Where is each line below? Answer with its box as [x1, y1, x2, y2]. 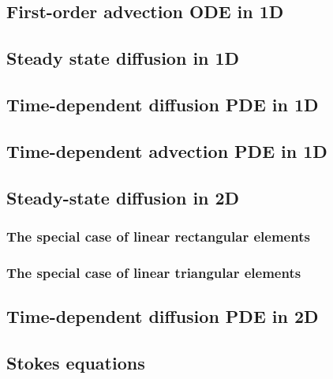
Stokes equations [6, 350, 145, 374]
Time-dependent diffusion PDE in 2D [6, 303, 319, 328]
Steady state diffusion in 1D [6, 46, 240, 70]
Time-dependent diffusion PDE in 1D [6, 92, 319, 116]
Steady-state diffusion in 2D [6, 185, 240, 209]
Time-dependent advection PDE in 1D [6, 138, 327, 163]
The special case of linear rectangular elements [6, 226, 310, 246]
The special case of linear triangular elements [6, 262, 301, 282]
